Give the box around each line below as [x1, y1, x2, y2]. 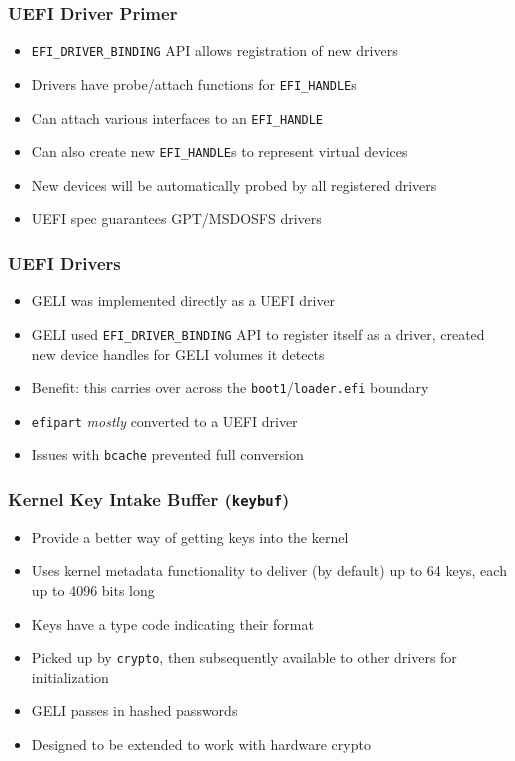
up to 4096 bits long [31, 580, 155, 601]
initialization [31, 666, 109, 687]
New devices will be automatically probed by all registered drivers [31, 174, 437, 195]
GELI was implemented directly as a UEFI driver [31, 290, 336, 311]
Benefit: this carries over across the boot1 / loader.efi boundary [31, 377, 429, 398]
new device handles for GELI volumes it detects [31, 343, 325, 364]
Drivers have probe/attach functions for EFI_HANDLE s [31, 73, 357, 94]
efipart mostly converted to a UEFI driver [31, 410, 298, 431]
